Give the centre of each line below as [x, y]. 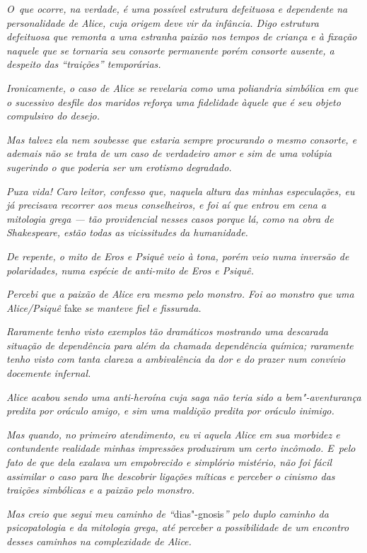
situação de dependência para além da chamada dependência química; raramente [180, 345]
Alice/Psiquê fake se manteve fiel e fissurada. [104, 307]
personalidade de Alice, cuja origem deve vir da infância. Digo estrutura [163, 22]
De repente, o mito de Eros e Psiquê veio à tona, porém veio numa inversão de [178, 256]
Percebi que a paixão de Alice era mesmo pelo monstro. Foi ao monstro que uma [180, 294]
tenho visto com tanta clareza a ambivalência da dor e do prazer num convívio [176, 359]
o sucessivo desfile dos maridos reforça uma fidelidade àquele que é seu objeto [174, 101]
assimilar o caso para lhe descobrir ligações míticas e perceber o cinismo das [171, 476]
